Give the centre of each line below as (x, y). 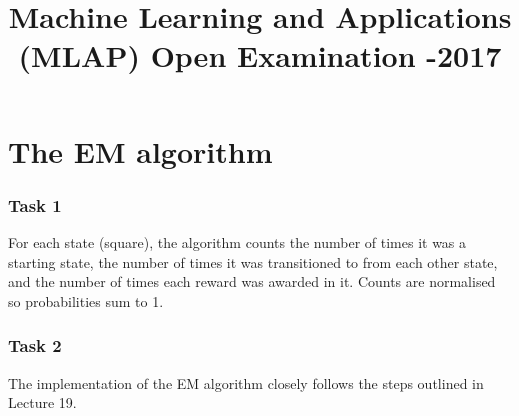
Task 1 (35, 204)
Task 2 (35, 345)
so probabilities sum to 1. (86, 300)
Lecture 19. (42, 402)
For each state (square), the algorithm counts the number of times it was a (237, 241)
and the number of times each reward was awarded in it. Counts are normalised (252, 281)
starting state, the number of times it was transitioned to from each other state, (253, 261)
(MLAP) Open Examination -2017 (260, 55)
